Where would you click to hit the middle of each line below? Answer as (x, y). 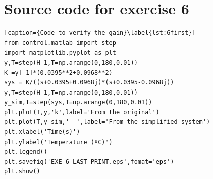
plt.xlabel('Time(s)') (42, 132)
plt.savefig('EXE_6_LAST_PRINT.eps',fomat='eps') (89, 162)
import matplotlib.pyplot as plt (60, 53)
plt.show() (22, 172)
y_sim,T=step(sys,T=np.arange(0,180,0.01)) (78, 102)
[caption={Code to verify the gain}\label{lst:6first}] (100, 33)
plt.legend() (26, 152)
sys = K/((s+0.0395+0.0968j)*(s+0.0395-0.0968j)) (89, 83)
